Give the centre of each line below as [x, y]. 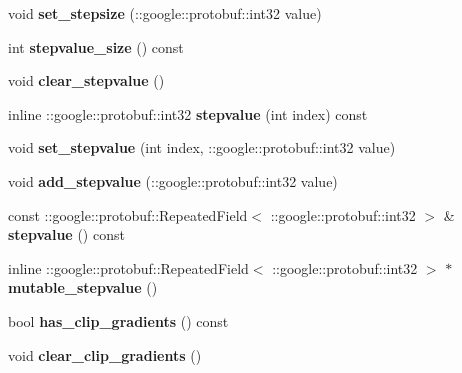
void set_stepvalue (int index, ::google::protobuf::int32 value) [202, 147]
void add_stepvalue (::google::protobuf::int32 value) [173, 180]
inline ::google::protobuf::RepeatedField [128, 267]
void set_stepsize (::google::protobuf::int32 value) [165, 13]
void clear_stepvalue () [86, 80]
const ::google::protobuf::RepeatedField [128, 214]
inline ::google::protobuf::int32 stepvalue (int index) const [188, 113]
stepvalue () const [66, 234]
